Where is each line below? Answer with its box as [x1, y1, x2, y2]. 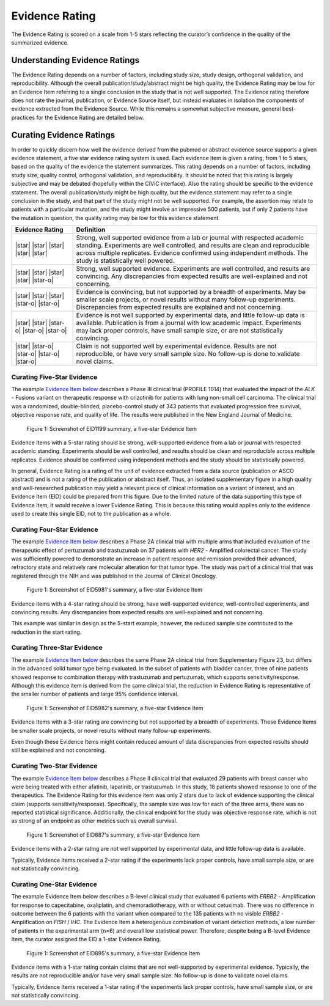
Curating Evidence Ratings [11, 130, 116, 140]
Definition [76, 226, 106, 234]
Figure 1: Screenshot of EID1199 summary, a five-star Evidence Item [26, 425, 197, 432]
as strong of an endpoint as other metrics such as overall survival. [11, 817, 178, 824]
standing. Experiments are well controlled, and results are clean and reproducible [76, 241, 310, 250]
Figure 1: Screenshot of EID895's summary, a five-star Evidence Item [26, 949, 200, 956]
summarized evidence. [11, 39, 69, 46]
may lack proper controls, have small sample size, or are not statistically [76, 326, 284, 335]
